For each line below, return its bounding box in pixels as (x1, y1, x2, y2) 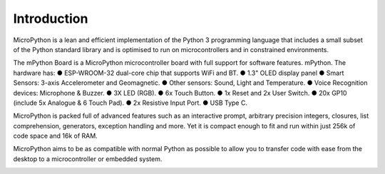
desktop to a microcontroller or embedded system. (13, 154, 163, 163)
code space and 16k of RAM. (13, 132, 98, 140)
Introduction (13, 11, 88, 26)
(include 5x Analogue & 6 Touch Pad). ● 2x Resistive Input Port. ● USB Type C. (13, 98, 247, 107)
